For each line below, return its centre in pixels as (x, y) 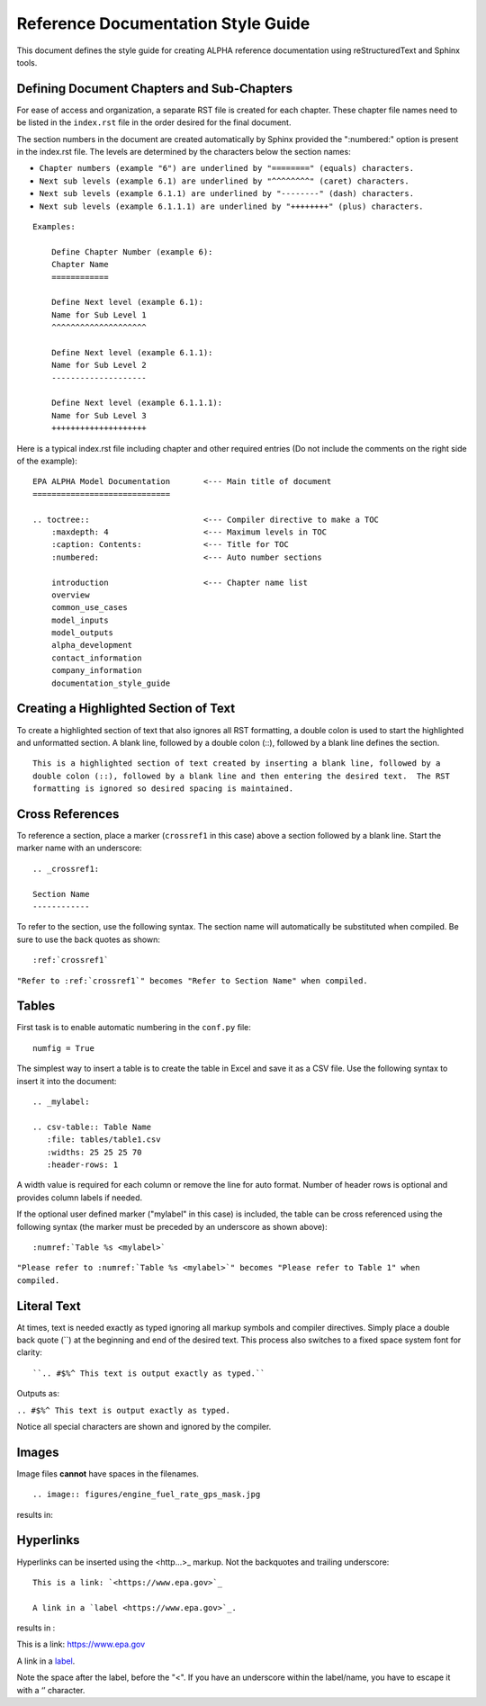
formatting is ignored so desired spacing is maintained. (163, 789)
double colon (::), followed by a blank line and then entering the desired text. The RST (241, 776)
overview (70, 595)
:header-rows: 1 (82, 1164)
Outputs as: (38, 1394)
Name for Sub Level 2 (99, 365)
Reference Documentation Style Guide (163, 23)
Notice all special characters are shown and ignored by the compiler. (144, 1426)
